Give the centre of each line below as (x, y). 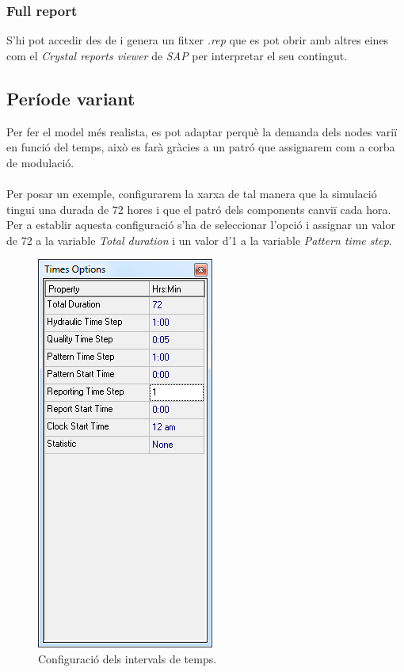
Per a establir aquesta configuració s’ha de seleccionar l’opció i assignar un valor (201, 225)
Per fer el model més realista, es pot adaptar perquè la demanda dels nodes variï (202, 131)
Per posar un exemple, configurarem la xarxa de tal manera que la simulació (192, 193)
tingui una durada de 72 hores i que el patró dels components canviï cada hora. (199, 209)
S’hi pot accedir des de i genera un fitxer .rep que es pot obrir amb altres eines (198, 40)
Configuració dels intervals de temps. (128, 658)
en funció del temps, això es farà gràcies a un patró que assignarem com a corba (201, 147)
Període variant (71, 98)
